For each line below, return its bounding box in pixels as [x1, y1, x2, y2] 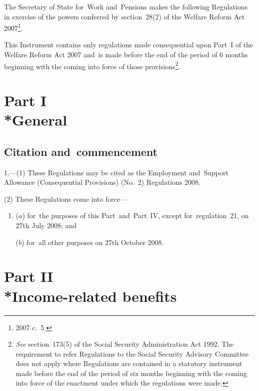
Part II [4, 266, 53, 286]
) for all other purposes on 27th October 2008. [21, 237, 164, 247]
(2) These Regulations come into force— [4, 193, 127, 204]
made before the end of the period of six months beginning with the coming [15, 368, 247, 378]
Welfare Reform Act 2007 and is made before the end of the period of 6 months [4, 49, 248, 60]
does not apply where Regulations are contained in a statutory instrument [15, 358, 243, 369]
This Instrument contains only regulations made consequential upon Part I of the [4, 39, 254, 50]
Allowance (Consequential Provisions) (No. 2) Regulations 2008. [4, 177, 201, 187]
